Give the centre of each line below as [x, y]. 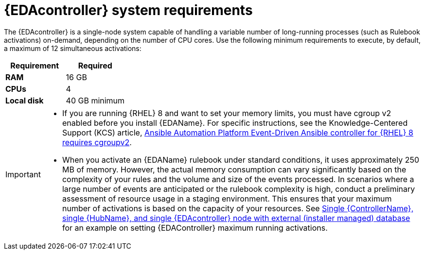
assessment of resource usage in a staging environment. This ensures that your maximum [227, 198]
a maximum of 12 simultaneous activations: [73, 48]
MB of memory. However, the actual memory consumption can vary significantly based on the [234, 169]
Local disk [25, 100]
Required [95, 65]
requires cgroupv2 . [97, 142]
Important [23, 174]
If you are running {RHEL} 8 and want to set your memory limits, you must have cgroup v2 [227, 113]
